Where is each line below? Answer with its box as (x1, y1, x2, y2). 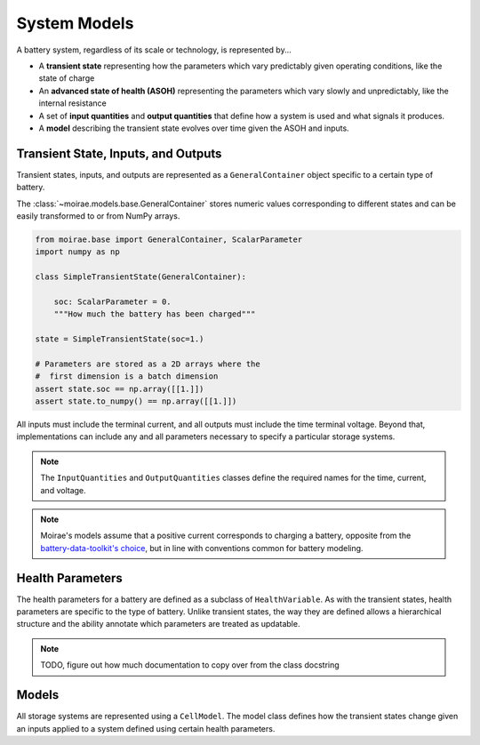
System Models (16, 13, 134, 33)
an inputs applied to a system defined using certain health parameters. (16, 723, 276, 733)
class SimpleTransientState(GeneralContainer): (35, 272, 246, 282)
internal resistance (38, 98, 107, 108)
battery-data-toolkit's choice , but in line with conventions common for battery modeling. (40, 542, 364, 553)
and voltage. (40, 485, 86, 495)
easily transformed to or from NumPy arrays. (16, 210, 180, 221)
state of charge (38, 73, 95, 84)
